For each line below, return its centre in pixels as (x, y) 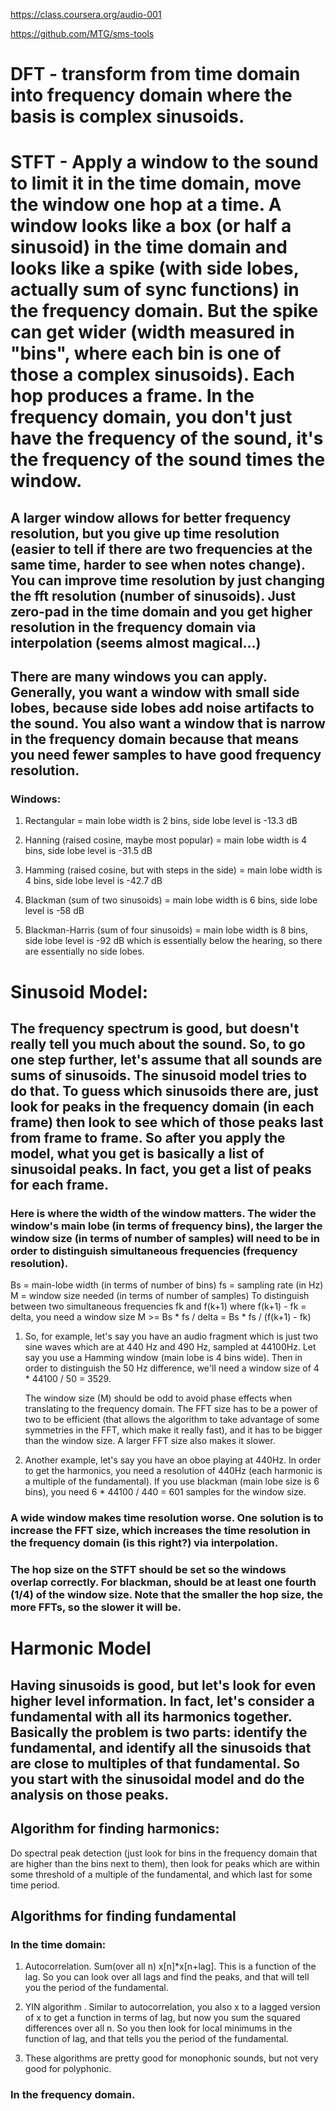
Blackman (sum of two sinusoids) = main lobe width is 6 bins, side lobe (171, 900)
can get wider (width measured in (153, 332)
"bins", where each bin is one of (146, 353)
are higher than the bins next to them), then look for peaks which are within (165, 1863)
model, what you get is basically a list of (137, 1154)
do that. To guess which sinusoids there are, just (164, 1091)
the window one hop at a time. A (146, 205)
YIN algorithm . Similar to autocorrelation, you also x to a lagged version (172, 2007)
